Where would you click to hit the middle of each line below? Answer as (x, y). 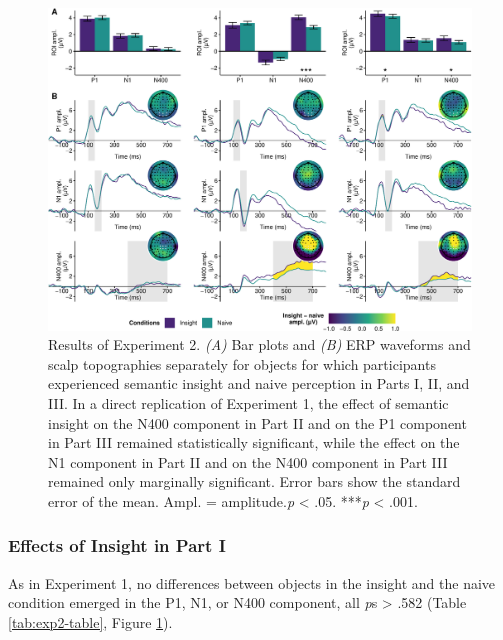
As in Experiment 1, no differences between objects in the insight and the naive (252, 582)
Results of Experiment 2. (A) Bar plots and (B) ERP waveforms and (259, 344)
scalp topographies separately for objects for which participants (242, 363)
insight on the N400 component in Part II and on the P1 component (257, 422)
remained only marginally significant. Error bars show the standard (254, 481)
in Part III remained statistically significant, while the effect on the (254, 442)
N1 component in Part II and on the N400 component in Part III (248, 461)
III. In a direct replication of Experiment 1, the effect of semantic (248, 402)
